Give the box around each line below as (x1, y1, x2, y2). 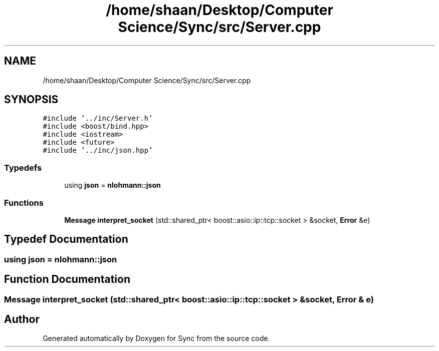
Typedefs (4, 162, 42, 173)
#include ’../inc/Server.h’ (43, 114, 153, 123)
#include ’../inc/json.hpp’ (43, 146, 153, 155)
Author (4, 313, 40, 326)
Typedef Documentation (4, 233, 128, 246)
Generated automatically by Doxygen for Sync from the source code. (43, 334, 270, 343)
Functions (4, 197, 44, 208)
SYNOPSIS (4, 93, 59, 106)
